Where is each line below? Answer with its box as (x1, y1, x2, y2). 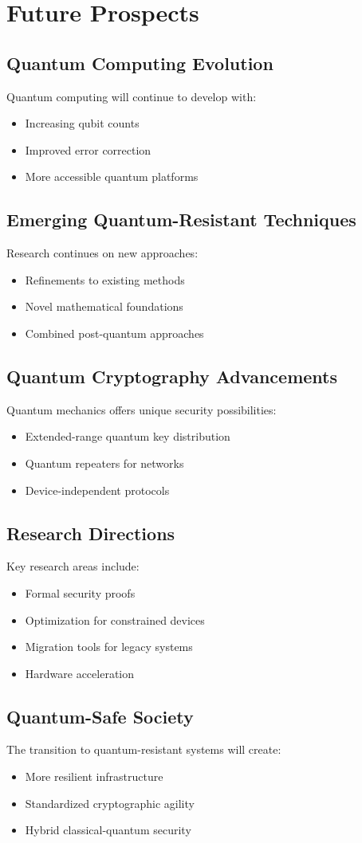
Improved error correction (25, 141, 151, 158)
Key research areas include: (6, 558, 140, 574)
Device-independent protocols (25, 481, 170, 498)
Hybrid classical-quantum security (25, 821, 191, 838)
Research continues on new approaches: (6, 245, 199, 261)
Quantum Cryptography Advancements (6, 363, 337, 388)
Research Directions (6, 520, 175, 545)
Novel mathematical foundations (25, 298, 183, 315)
